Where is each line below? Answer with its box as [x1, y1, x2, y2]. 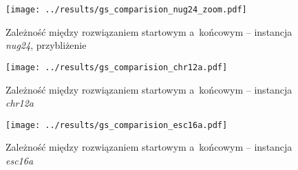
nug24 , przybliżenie [6, 38, 87, 52]
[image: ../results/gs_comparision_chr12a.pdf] [6, 62, 228, 72]
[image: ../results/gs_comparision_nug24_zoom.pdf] [6, 5, 247, 14]
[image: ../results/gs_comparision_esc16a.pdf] [6, 120, 228, 130]
